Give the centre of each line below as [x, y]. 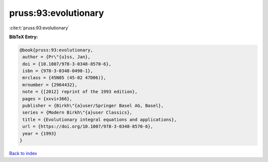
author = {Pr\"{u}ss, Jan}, [57, 57]
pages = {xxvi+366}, [47, 99]
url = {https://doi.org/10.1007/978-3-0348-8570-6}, [88, 126]
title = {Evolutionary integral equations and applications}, [100, 120]
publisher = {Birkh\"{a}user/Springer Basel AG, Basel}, [93, 106]
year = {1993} [39, 133]
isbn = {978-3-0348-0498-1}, [58, 71]
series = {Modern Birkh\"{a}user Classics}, [77, 113]
